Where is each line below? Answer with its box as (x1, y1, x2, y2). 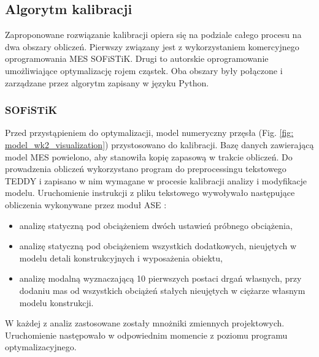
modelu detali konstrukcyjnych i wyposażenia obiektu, (19, 251, 223, 264)
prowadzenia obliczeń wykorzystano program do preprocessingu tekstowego (5, 162, 286, 175)
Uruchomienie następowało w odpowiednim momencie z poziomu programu (5, 328, 288, 341)
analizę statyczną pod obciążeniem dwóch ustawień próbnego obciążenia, (19, 219, 293, 231)
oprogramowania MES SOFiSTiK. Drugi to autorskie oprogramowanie (5, 52, 269, 65)
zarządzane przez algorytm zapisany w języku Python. (5, 76, 209, 89)
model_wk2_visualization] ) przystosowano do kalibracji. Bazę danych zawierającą (5, 138, 314, 151)
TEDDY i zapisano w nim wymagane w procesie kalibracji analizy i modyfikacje (5, 174, 307, 187)
